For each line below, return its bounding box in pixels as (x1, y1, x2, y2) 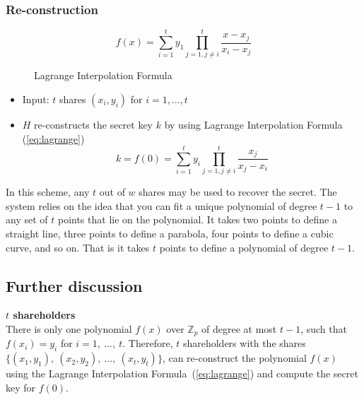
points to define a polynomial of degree (159, 240, 329, 254)
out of (99, 184, 125, 199)
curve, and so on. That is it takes (6, 240, 150, 254)
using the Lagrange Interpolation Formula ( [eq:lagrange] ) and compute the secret (6, 366, 358, 381)
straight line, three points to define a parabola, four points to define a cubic (6, 226, 334, 241)
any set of (6, 212, 48, 227)
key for (6, 380, 36, 394)
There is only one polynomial (6, 322, 132, 336)
